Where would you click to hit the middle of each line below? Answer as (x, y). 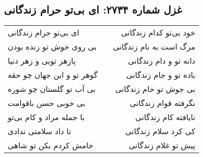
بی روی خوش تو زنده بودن (52, 47)
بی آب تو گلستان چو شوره (52, 89)
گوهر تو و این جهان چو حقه (53, 75)
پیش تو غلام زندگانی (162, 145)
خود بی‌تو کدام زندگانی (158, 33)
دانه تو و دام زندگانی (162, 61)
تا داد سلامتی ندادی (39, 131)
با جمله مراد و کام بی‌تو (46, 117)
